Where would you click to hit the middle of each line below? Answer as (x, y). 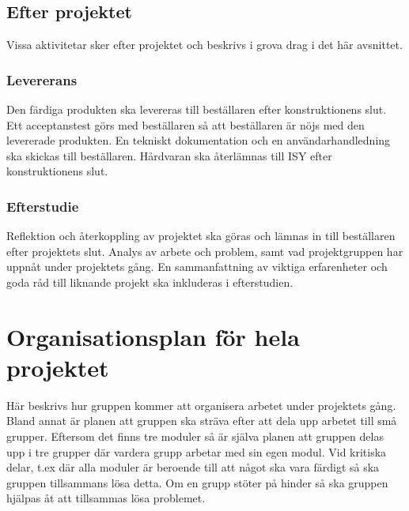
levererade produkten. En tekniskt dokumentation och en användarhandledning (199, 140)
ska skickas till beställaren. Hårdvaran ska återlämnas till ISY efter (169, 155)
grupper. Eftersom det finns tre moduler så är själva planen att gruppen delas (195, 436)
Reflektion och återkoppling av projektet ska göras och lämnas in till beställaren (201, 236)
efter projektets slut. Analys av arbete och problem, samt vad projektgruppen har (205, 251)
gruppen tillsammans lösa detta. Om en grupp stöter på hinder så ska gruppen (197, 482)
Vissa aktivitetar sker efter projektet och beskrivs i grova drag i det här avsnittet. (204, 45)
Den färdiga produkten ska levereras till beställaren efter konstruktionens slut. (197, 109)
